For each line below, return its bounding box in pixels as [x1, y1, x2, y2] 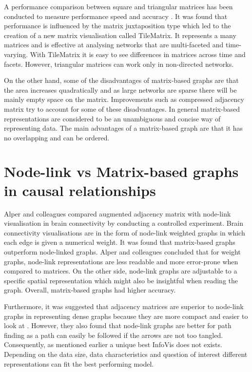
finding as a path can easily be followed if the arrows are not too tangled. [4, 330, 223, 340]
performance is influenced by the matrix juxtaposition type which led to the [4, 20, 231, 31]
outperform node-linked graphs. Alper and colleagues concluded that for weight [4, 247, 241, 256]
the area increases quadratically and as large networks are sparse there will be [4, 84, 237, 95]
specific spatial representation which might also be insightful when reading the [4, 275, 238, 285]
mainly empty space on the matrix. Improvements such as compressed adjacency [4, 94, 244, 104]
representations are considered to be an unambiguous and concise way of [4, 113, 221, 123]
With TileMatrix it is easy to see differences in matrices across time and [30, 49, 246, 59]
